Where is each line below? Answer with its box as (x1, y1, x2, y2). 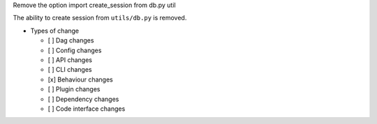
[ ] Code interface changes (47, 104, 126, 113)
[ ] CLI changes (47, 65, 92, 74)
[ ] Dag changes (47, 36, 94, 45)
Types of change (30, 26, 80, 35)
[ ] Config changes (47, 46, 102, 54)
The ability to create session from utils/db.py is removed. (13, 14, 187, 22)
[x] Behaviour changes (47, 75, 113, 84)
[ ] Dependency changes (47, 95, 119, 103)
